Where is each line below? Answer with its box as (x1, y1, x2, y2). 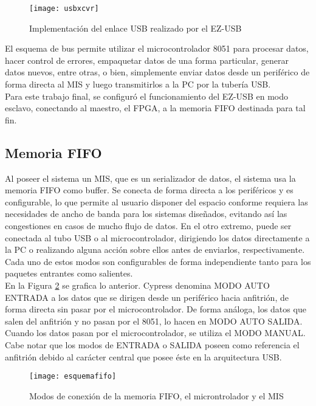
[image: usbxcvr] (29, 4, 99, 13)
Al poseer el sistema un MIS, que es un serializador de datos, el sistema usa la (5, 171, 296, 184)
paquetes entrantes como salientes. (5, 267, 133, 280)
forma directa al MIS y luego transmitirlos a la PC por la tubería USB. (5, 78, 271, 91)
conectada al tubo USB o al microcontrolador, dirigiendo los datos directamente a (5, 231, 310, 244)
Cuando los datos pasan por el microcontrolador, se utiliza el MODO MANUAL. (5, 326, 306, 339)
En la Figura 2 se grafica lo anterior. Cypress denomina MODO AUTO (5, 278, 270, 291)
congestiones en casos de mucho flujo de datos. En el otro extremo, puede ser (5, 219, 292, 232)
